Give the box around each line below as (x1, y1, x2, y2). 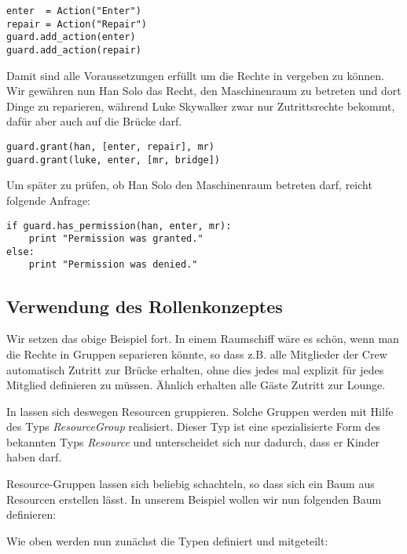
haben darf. (6, 449, 62, 465)
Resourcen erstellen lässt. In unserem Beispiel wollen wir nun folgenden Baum (6, 490, 382, 507)
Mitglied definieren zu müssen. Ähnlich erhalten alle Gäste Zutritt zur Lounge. (6, 377, 386, 393)
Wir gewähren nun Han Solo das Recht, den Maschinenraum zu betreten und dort (6, 82, 401, 99)
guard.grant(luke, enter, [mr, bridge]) (6, 154, 221, 166)
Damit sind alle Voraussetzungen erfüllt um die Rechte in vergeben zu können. (6, 67, 385, 83)
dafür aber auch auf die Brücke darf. (6, 113, 182, 129)
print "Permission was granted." (28, 233, 203, 245)
